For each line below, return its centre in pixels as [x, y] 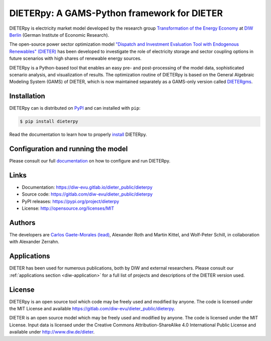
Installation [27, 96]
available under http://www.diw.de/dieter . [52, 332]
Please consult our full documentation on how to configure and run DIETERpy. [90, 161]
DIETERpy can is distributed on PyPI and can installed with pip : [75, 108]
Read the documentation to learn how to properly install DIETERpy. [78, 135]
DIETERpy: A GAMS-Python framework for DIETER [116, 13]
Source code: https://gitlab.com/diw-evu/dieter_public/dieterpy [87, 194]
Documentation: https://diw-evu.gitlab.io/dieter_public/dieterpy [87, 187]
